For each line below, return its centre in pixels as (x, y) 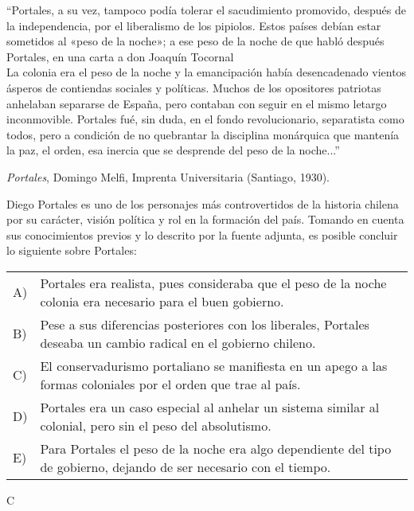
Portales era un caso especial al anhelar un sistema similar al (210, 407)
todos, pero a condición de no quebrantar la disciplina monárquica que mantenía (203, 134)
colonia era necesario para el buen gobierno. (162, 301)
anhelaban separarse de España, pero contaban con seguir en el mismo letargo (197, 103)
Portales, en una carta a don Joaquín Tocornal (120, 56)
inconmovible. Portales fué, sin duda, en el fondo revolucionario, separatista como (205, 119)
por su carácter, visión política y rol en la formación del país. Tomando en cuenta (205, 219)
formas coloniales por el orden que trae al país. (170, 384)
